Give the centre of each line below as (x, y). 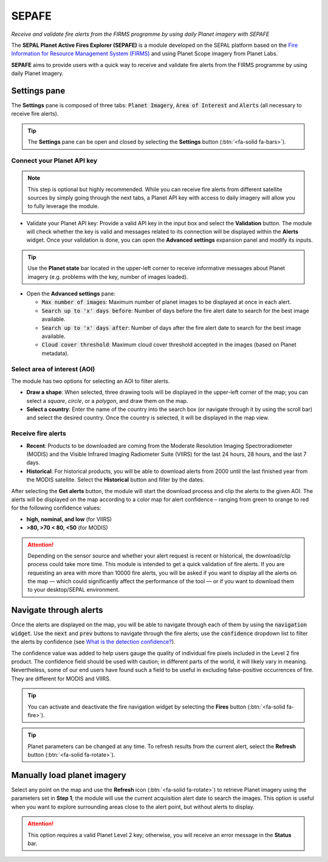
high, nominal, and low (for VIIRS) (69, 519)
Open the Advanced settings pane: (71, 294)
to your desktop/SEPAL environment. (73, 590)
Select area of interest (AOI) (53, 369)
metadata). (55, 353)
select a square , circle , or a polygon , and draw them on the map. (107, 401)
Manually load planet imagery (69, 775)
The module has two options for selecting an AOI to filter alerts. (91, 381)
